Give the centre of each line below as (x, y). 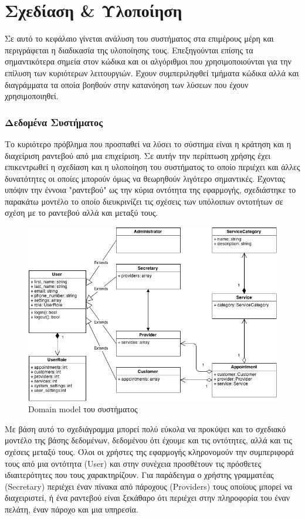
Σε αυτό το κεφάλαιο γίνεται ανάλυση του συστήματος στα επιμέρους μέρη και (139, 38)
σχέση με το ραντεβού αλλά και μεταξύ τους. (82, 213)
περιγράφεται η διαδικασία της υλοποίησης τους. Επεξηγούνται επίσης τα (129, 50)
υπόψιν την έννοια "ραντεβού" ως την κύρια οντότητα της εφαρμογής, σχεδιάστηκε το (150, 190)
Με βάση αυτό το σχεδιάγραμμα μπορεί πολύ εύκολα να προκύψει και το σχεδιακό (145, 428)
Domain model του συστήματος (83, 409)
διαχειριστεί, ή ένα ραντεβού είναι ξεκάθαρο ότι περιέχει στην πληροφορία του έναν (148, 498)
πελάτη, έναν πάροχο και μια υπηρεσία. (72, 509)
